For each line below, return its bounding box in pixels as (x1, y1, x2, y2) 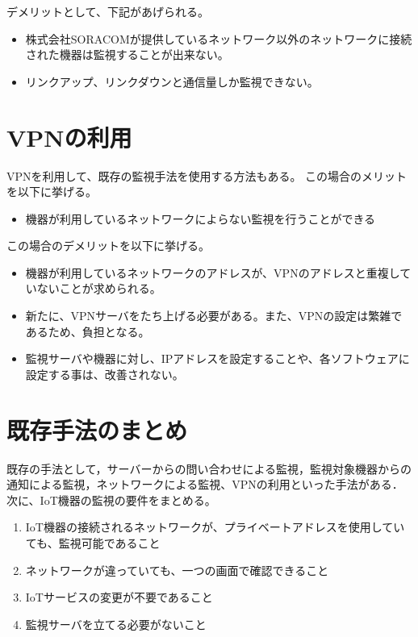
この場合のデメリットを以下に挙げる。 (6, 237, 210, 254)
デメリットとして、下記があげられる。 (6, 3, 209, 19)
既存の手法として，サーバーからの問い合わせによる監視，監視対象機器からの (6, 460, 412, 477)
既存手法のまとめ (6, 413, 188, 446)
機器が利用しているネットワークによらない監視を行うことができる (25, 210, 376, 227)
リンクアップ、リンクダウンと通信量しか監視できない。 (25, 73, 319, 90)
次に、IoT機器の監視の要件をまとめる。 (6, 491, 216, 508)
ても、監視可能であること (25, 534, 161, 551)
